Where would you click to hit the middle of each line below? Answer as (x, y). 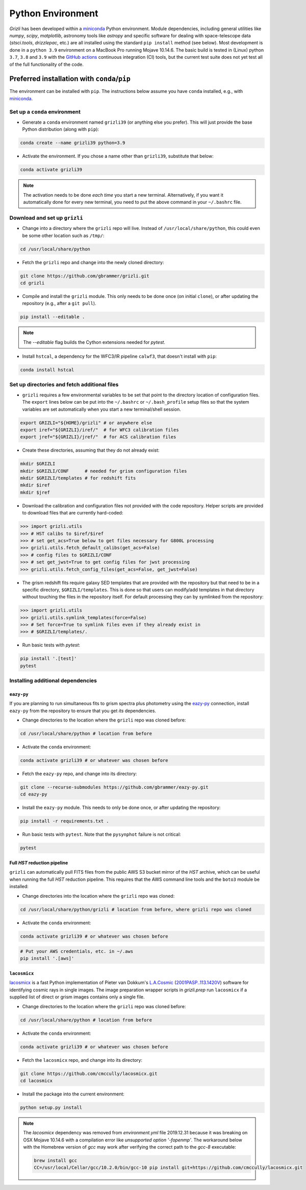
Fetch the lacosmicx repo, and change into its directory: (82, 1060)
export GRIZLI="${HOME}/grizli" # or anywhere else (86, 423)
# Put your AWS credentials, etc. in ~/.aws (77, 951)
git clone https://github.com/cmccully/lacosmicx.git (89, 1074)
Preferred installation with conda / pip (70, 79)
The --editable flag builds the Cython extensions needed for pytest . (94, 342)
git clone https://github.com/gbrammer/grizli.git (85, 276)
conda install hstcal (47, 370)
